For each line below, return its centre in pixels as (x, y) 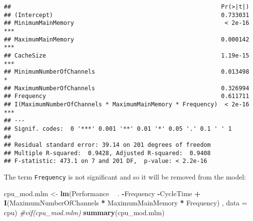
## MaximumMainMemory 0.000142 (127, 39)
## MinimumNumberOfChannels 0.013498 (127, 72)
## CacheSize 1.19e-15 (127, 55)
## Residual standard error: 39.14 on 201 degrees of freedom (107, 145)
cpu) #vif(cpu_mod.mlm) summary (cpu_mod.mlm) (84, 212)
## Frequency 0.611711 (127, 96)
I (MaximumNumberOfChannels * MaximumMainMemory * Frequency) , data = (126, 203)
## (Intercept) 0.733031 (127, 15)
